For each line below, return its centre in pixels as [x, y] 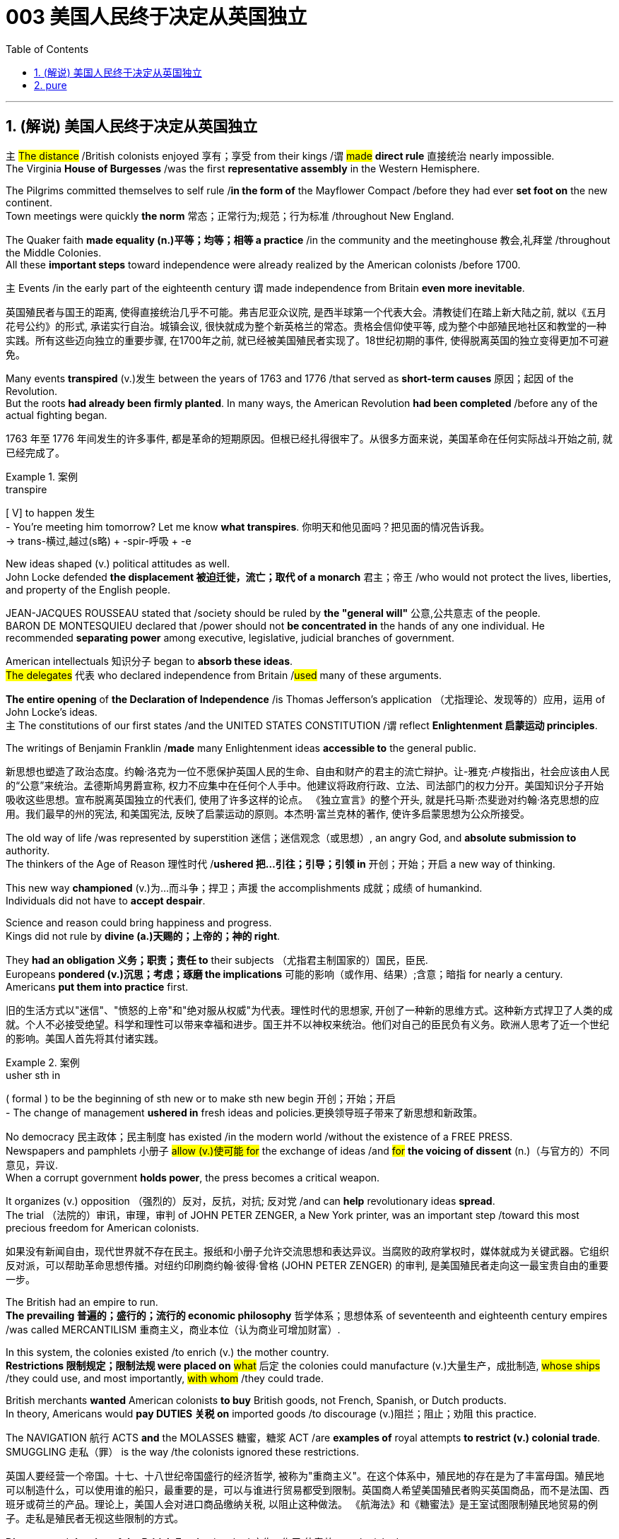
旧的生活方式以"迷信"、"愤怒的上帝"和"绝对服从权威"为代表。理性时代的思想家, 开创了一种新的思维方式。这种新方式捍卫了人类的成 [309, 1010]
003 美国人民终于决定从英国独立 [157, 17]
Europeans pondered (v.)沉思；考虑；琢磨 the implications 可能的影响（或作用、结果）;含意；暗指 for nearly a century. [284, 974]
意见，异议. [32, 1164]
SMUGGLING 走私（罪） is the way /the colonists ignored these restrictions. [182, 1451]
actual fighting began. [57, 415]
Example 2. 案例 [43, 1062]
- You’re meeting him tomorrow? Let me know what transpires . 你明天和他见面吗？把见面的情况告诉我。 [248, 526]
